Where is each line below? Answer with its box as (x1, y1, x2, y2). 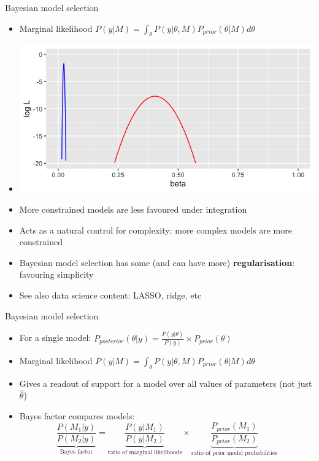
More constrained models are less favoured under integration (19, 203, 247, 216)
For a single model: (19, 331, 91, 344)
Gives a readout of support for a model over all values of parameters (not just (19, 376, 312, 389)
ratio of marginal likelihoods (107, 449, 182, 455)
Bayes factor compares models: (19, 409, 135, 422)
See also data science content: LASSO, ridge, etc (19, 289, 202, 302)
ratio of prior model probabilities (191, 450, 278, 457)
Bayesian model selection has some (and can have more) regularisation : (19, 256, 295, 269)
